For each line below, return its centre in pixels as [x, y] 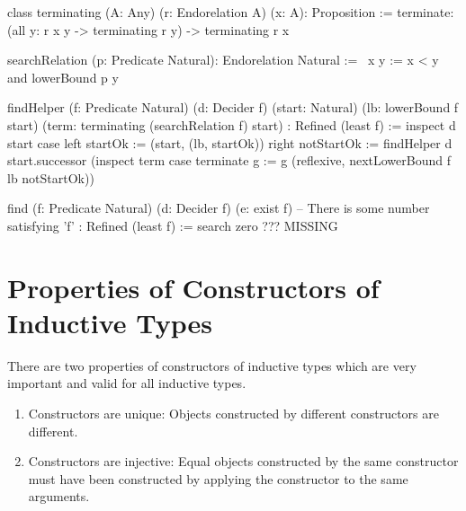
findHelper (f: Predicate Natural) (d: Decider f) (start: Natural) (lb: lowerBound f [233, 107]
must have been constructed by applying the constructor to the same [218, 478]
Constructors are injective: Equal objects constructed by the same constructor [243, 461]
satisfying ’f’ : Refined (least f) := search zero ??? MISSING [173, 225]
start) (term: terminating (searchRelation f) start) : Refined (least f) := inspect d [232, 124]
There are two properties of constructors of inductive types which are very [212, 365]
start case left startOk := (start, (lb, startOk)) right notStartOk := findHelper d [230, 142]
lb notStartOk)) [51, 177]
